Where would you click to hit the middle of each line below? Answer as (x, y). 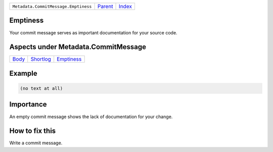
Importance (28, 104)
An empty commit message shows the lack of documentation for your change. (91, 117)
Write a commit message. (36, 143)
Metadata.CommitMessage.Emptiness (52, 6)
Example (23, 73)
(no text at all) (41, 89)
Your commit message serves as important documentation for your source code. (93, 32)
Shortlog (41, 59)
